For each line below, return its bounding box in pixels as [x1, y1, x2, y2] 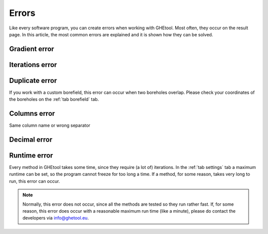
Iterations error [9, 60, 57, 69]
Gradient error [9, 45, 55, 53]
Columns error [9, 109, 55, 118]
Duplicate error [9, 76, 57, 84]
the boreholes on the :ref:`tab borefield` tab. [9, 96, 99, 102]
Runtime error [9, 152, 53, 159]
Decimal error [9, 135, 53, 144]
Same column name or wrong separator [9, 122, 90, 129]
